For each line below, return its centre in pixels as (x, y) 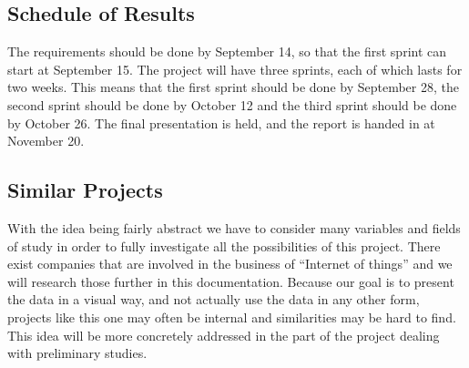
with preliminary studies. (77, 353)
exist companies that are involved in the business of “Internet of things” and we (230, 264)
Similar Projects (85, 190)
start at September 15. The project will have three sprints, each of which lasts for (235, 69)
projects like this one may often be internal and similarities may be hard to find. (232, 317)
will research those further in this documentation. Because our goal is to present (231, 281)
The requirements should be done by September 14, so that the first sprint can (227, 51)
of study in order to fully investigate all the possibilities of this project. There (224, 245)
